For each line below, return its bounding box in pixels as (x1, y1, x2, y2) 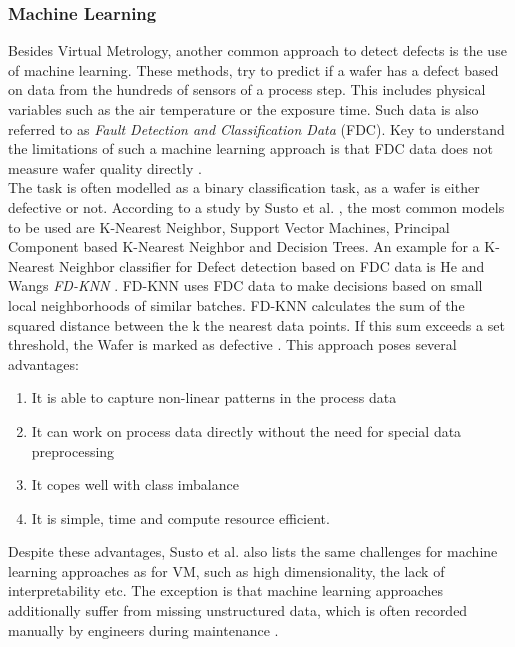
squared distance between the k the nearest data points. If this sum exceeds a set (8, 314, 505, 335)
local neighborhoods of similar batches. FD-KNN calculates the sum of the (8, 294, 465, 315)
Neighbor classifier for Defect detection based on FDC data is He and (59, 255, 485, 276)
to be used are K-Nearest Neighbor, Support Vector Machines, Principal (8, 216, 450, 237)
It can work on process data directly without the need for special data (31, 420, 462, 441)
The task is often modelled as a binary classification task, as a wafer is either (8, 177, 480, 198)
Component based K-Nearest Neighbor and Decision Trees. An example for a (8, 236, 480, 257)
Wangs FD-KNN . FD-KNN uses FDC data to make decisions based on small (8, 275, 483, 296)
